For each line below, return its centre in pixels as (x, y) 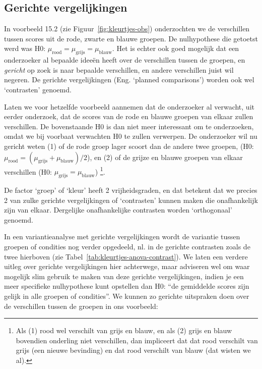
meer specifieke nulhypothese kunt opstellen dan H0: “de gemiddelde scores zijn (127, 286)
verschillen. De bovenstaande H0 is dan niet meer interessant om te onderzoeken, (129, 126)
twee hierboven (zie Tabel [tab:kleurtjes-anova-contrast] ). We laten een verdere (126, 256)
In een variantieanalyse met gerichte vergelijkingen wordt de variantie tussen (122, 236)
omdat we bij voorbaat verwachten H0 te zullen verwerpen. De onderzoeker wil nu (131, 136)
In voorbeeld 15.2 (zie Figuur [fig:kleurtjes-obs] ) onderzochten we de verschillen (127, 29)
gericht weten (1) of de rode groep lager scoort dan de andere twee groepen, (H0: (129, 146)
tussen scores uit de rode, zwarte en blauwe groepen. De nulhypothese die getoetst (131, 38)
